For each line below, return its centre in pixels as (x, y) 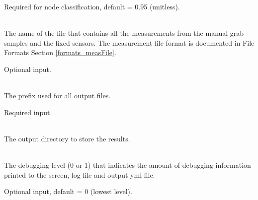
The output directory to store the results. (67, 138)
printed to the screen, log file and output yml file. (80, 174)
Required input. (28, 112)
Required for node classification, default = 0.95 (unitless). (92, 6)
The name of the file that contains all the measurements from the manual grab (124, 33)
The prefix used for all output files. (57, 96)
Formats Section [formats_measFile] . (60, 52)
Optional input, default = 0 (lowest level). (68, 191)
